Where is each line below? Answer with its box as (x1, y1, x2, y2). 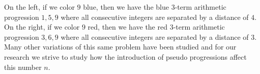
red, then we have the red (88, 21, 167, 32)
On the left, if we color (4, 2, 75, 12)
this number (4, 61, 42, 72)
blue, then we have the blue (83, 2, 169, 12)
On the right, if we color (4, 21, 80, 32)
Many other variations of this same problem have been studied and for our (4, 41, 237, 52)
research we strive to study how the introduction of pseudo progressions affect (4, 51, 247, 62)
